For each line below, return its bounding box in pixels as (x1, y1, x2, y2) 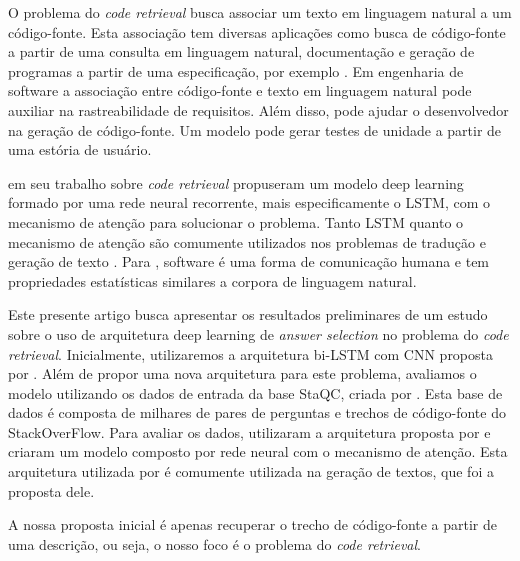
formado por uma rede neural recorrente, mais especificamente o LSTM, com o (8, 192, 491, 213)
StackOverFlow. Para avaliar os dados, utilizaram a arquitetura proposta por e (8, 421, 491, 442)
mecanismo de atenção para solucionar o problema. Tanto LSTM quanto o (8, 211, 464, 232)
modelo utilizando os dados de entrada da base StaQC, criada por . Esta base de (8, 382, 503, 403)
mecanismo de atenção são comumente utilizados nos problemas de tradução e (8, 231, 486, 252)
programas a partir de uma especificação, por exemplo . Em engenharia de (8, 60, 464, 81)
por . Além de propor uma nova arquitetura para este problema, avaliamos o (8, 363, 477, 384)
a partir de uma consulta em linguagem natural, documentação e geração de (8, 41, 475, 62)
